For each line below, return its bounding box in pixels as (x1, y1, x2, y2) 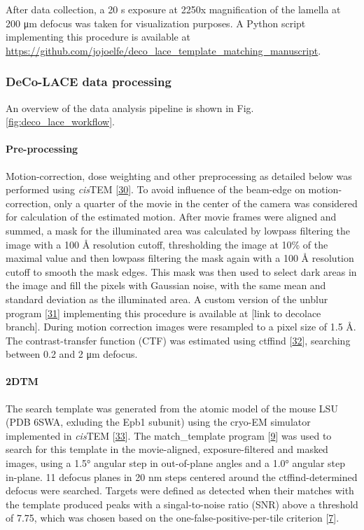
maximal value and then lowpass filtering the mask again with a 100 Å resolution (6, 251, 354, 265)
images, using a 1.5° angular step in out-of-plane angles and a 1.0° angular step (6, 456, 346, 470)
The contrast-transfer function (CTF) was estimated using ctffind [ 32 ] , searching (6, 333, 351, 347)
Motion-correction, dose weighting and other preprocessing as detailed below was (6, 168, 352, 183)
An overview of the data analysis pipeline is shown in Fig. (6, 100, 254, 115)
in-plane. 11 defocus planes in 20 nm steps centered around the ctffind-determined (6, 469, 358, 484)
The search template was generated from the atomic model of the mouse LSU (6, 400, 338, 415)
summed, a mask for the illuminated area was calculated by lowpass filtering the (6, 223, 351, 237)
